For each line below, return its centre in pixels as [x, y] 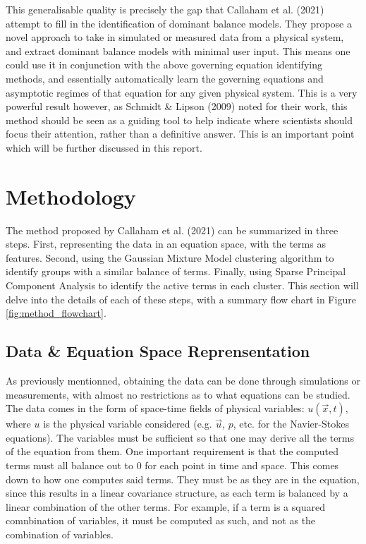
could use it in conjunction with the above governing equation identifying [164, 65]
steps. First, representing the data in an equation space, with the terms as [166, 244]
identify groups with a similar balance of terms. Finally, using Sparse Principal [176, 271]
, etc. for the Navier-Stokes [291, 424]
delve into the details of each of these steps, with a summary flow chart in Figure [181, 299]
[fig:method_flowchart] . [56, 313]
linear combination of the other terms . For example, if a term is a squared [165, 506]
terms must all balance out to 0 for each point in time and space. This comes [172, 465]
